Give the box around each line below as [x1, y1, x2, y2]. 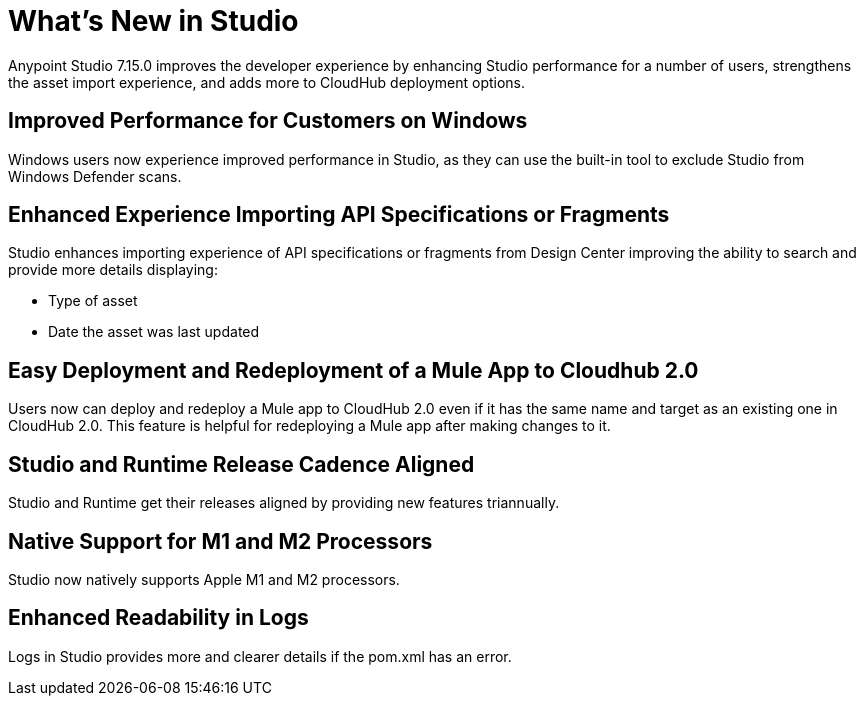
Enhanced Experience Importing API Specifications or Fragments [8, 202, 670, 228]
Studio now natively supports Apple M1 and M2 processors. [8, 570, 400, 588]
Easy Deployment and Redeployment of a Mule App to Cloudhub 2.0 [8, 357, 699, 383]
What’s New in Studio [8, 4, 299, 38]
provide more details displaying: [8, 261, 218, 279]
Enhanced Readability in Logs [8, 605, 309, 631]
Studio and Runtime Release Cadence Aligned [8, 451, 475, 477]
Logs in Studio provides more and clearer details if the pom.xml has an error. [8, 647, 512, 665]
